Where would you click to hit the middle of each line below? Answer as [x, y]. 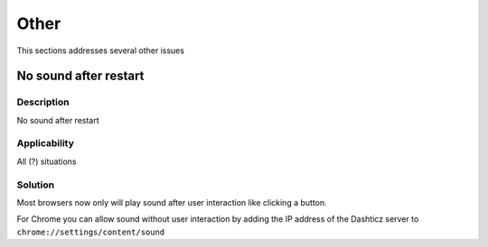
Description [43, 102]
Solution [36, 185]
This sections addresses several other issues [101, 50]
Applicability [45, 143]
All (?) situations [47, 161]
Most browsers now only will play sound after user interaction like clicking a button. [172, 202]
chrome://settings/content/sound [91, 232]
